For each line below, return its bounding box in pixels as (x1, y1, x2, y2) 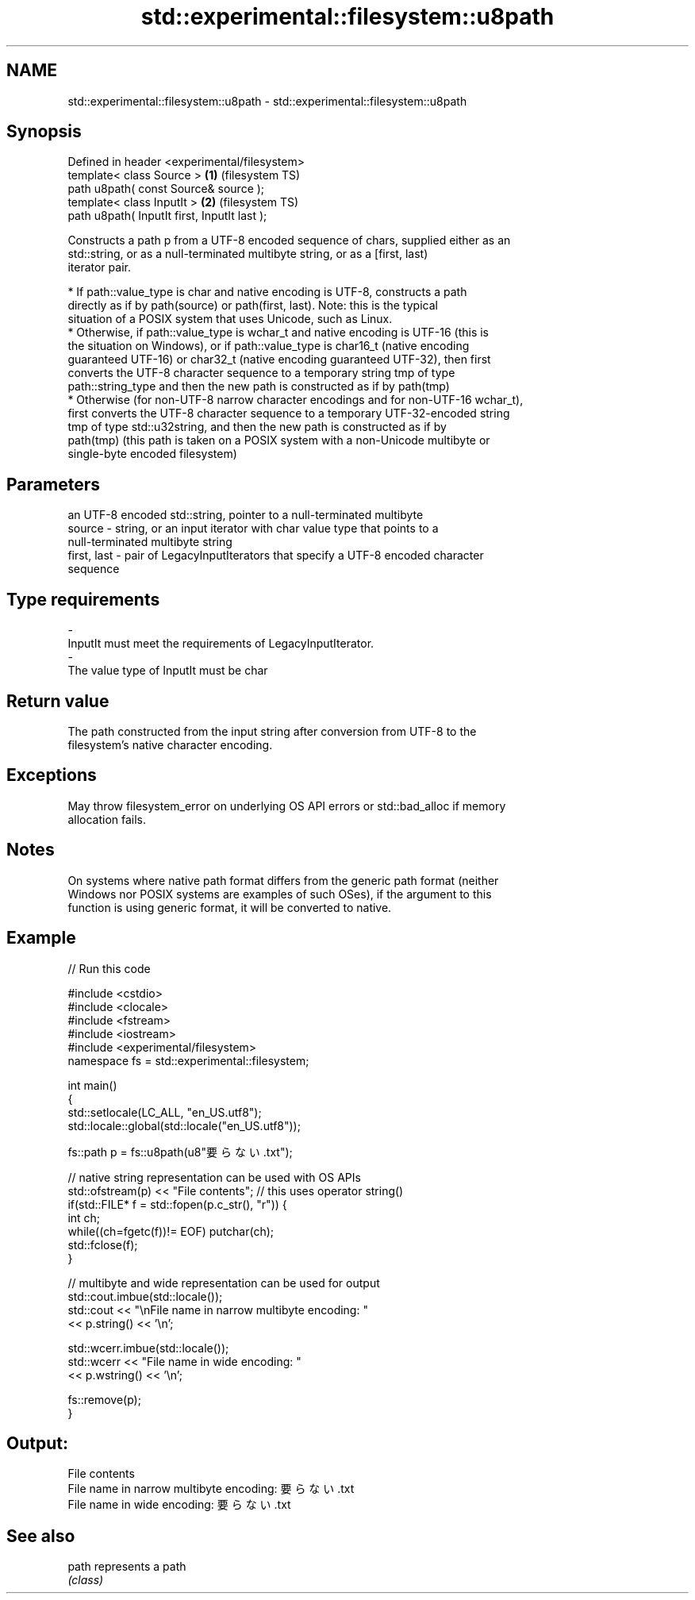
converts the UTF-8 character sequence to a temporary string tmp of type (67, 366, 455, 380)
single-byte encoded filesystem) (67, 447, 237, 461)
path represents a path (67, 1560, 186, 1574)
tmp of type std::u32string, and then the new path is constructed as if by (67, 420, 447, 434)
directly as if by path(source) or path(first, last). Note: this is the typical (67, 298, 438, 313)
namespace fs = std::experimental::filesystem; (67, 1053, 309, 1067)
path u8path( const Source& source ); (67, 182, 265, 196)
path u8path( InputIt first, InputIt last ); (67, 209, 267, 223)
